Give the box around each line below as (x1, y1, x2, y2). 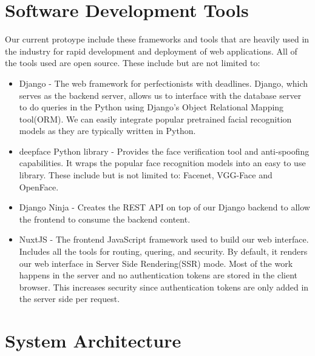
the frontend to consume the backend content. (19, 212, 191, 225)
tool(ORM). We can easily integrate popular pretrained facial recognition (19, 112, 292, 125)
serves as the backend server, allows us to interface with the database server (19, 89, 302, 101)
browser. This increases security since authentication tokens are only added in (19, 280, 309, 293)
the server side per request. (19, 292, 120, 305)
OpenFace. (19, 180, 59, 193)
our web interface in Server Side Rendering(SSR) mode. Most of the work (19, 257, 293, 269)
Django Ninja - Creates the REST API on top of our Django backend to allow (19, 201, 310, 213)
